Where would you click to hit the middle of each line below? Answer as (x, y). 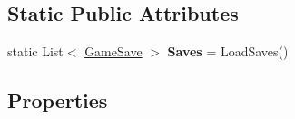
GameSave (113, 51)
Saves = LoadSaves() (228, 51)
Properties (58, 100)
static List (35, 51)
